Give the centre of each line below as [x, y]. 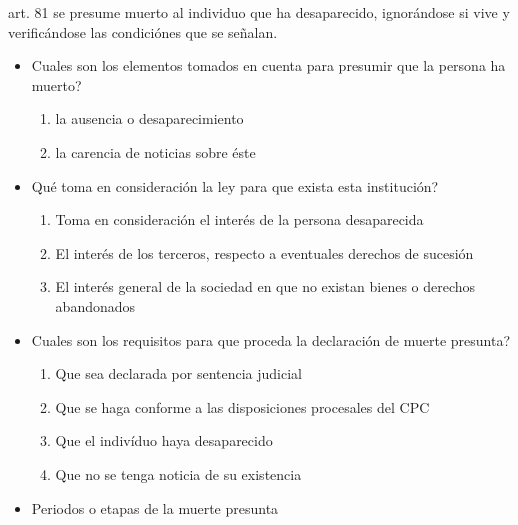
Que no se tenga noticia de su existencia [178, 473]
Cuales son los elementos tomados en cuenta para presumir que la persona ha [268, 65]
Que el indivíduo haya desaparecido [164, 440]
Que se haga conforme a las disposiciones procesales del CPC [242, 406]
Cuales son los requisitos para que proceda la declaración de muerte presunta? [271, 339]
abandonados [95, 305]
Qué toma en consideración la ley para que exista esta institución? [235, 185]
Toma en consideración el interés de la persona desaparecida [239, 219]
